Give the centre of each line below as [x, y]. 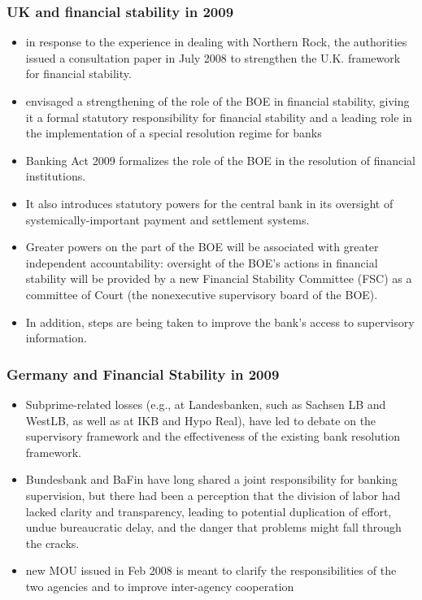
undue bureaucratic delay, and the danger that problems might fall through [213, 527]
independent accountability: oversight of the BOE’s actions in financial [202, 262]
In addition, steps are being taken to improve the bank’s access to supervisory [220, 322]
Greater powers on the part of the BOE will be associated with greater [202, 247]
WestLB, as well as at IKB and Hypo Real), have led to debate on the [201, 420]
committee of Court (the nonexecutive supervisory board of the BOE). [202, 294]
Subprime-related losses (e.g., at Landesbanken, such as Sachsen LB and [206, 404]
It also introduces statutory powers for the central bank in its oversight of [209, 203]
